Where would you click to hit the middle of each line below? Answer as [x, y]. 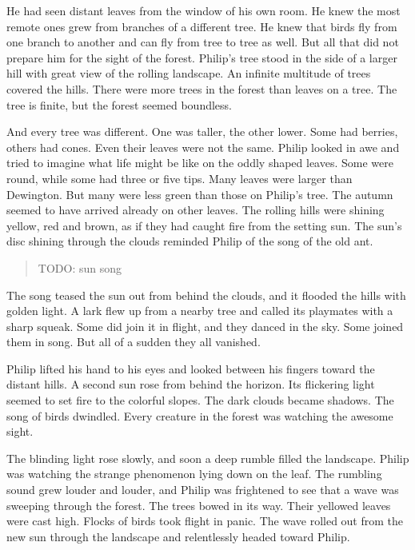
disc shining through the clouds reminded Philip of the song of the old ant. [190, 241]
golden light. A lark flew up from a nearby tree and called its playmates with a [200, 311]
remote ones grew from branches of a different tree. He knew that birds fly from [202, 26]
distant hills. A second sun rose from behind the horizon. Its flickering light [191, 384]
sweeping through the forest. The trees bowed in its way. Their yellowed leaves [199, 505]
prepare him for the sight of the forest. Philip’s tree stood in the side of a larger [202, 57]
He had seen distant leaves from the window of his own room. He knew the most [204, 10]
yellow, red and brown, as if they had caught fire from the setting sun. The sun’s [204, 225]
